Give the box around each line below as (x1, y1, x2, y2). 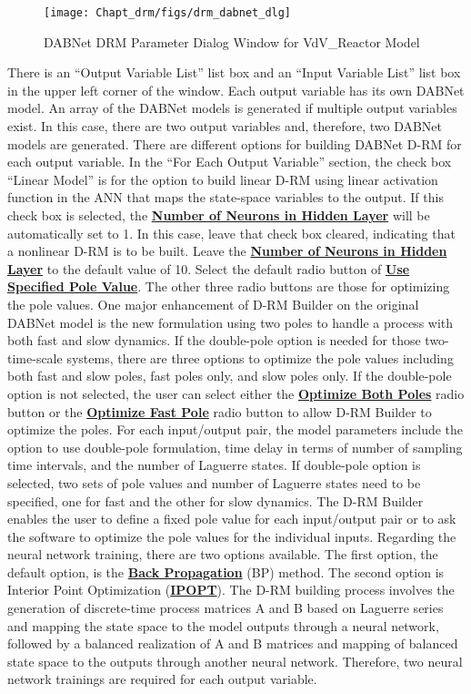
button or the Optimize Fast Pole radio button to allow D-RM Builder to (7, 402, 432, 421)
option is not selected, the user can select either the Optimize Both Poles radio (7, 383, 465, 403)
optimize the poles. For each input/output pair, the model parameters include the (7, 420, 464, 439)
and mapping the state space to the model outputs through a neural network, (7, 616, 439, 635)
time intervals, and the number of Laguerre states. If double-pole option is (7, 455, 421, 475)
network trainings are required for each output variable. (7, 669, 317, 689)
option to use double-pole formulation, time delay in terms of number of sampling (7, 437, 463, 456)
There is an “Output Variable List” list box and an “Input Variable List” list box (7, 63, 461, 82)
